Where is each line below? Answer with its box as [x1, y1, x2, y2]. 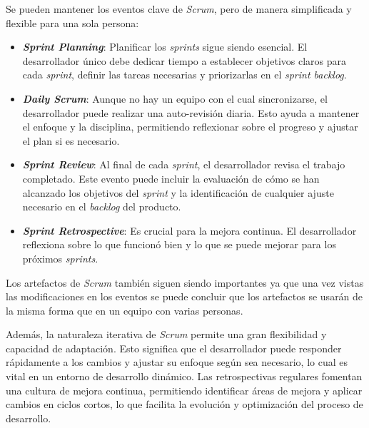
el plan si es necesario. [22, 133, 120, 148]
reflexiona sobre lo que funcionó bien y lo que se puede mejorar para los [22, 237, 336, 252]
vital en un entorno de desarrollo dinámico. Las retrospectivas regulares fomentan [6, 369, 363, 384]
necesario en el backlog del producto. [22, 199, 181, 214]
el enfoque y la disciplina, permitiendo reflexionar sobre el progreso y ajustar [22, 119, 358, 134]
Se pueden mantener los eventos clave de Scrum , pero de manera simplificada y [6, 1, 352, 16]
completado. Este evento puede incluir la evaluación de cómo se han [22, 170, 320, 185]
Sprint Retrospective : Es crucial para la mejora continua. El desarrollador [22, 223, 357, 238]
